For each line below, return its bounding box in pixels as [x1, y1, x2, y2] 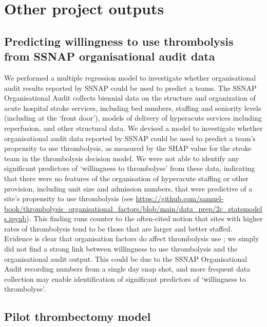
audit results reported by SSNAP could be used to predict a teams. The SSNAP [4, 82, 257, 93]
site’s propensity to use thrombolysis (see [4, 193, 133, 204]
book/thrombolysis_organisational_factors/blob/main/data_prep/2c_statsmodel [4, 203, 262, 214]
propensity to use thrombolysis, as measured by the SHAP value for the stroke [4, 143, 252, 153]
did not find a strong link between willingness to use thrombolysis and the [4, 243, 238, 254]
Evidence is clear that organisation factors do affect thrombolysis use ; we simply [4, 233, 259, 244]
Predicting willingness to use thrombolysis [4, 33, 234, 49]
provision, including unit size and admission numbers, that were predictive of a [4, 183, 253, 194]
